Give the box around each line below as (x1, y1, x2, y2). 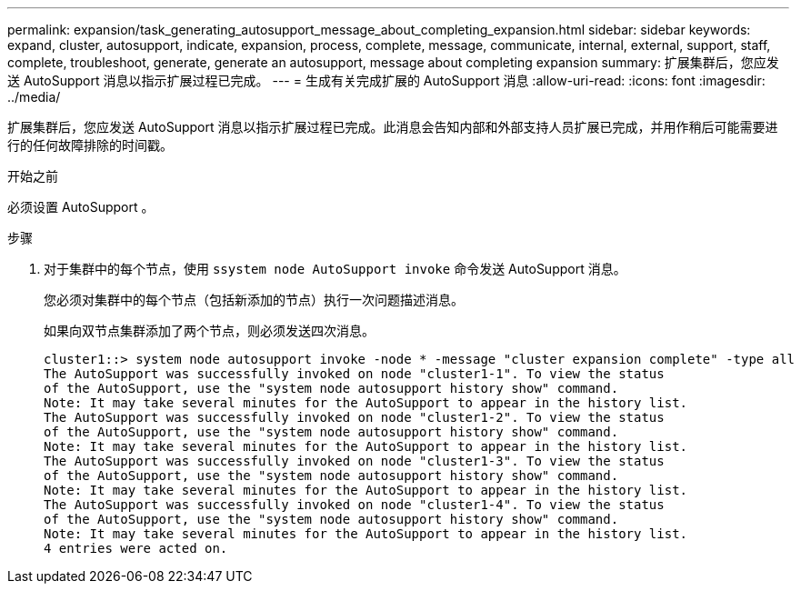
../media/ (7, 89, 61, 105)
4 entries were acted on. (44, 541, 228, 556)
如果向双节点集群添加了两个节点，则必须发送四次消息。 (44, 323, 375, 338)
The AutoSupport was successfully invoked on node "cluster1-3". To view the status (44, 454, 665, 468)
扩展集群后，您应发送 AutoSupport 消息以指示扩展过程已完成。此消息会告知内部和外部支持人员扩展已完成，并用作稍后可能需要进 (7, 119, 778, 135)
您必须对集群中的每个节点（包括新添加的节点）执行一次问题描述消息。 (44, 292, 464, 307)
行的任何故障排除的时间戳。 (7, 137, 173, 153)
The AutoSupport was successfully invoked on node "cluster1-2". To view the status (44, 410, 665, 425)
